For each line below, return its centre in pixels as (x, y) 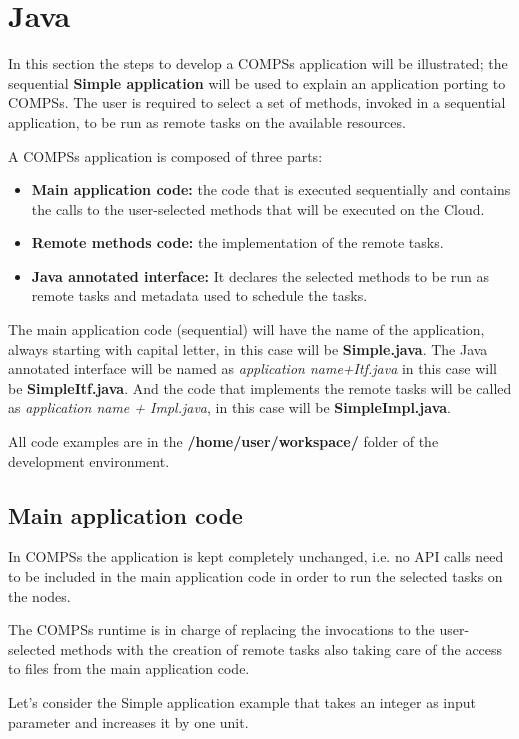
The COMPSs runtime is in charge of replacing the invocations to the (221, 629)
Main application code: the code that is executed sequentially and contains (271, 189)
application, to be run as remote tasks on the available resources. (207, 121)
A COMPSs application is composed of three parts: (165, 155)
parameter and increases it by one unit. (128, 721)
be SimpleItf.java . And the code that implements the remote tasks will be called (260, 387)
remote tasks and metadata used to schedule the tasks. (199, 295)
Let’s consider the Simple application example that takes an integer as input (242, 701)
